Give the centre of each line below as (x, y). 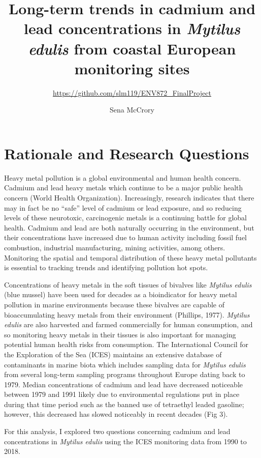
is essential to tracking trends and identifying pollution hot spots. (106, 267)
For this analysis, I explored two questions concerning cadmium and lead (117, 431)
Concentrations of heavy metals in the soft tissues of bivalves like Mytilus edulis (128, 284)
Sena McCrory (132, 110)
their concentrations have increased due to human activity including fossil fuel (126, 237)
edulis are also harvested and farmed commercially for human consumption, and (128, 324)
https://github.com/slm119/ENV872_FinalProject (132, 92)
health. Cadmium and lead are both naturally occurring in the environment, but (129, 227)
